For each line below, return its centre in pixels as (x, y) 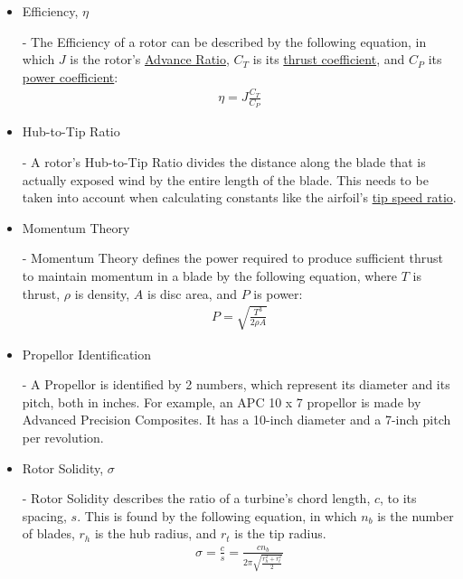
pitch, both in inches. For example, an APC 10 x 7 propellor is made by (222, 402)
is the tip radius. (280, 533)
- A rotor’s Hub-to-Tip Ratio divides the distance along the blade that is (224, 161)
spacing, (44, 515)
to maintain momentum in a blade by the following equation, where (210, 275)
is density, (102, 293)
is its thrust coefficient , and (329, 59)
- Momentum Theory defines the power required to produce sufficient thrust (232, 258)
